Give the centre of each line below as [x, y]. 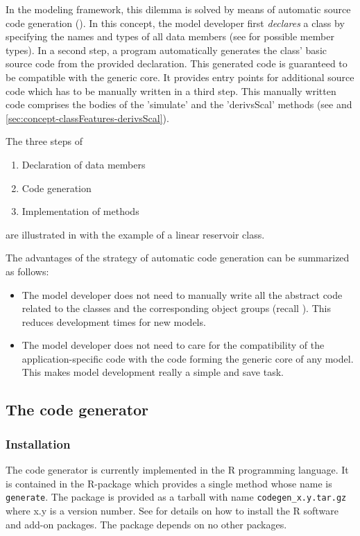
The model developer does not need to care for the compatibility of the [173, 345]
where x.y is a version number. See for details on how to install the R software [172, 510]
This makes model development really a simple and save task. [153, 372]
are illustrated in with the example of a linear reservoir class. [135, 234]
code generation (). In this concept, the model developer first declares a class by [175, 23]
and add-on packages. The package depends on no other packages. [146, 524]
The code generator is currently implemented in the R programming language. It [177, 470]
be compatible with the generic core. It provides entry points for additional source [180, 77]
